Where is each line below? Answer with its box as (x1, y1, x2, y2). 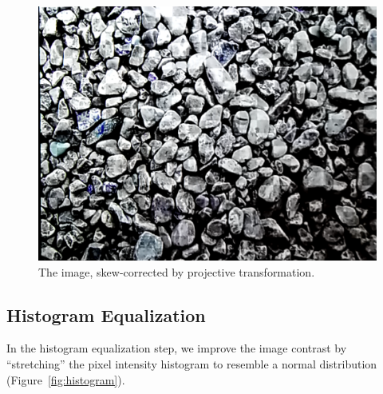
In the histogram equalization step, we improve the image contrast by (6, 340, 347, 356)
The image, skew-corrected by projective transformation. (38, 263, 315, 280)
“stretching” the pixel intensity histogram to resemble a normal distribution (6, 355, 377, 372)
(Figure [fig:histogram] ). (6, 371, 125, 388)
